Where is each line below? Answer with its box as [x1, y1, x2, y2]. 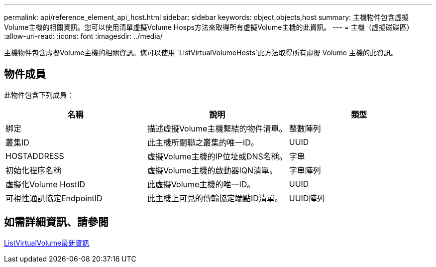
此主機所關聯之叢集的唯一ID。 [147, 137, 259, 147]
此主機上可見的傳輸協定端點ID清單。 [147, 193, 283, 203]
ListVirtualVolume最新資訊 [4, 238, 90, 247]
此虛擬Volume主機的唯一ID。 [147, 179, 255, 189]
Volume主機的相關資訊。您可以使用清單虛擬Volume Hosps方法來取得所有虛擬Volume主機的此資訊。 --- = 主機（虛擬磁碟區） [4, 23, 414, 31]
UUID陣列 [289, 193, 325, 203]
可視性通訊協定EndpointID [5, 193, 103, 203]
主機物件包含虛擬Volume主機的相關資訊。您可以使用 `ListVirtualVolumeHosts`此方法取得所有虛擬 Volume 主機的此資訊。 [4, 48, 398, 57]
